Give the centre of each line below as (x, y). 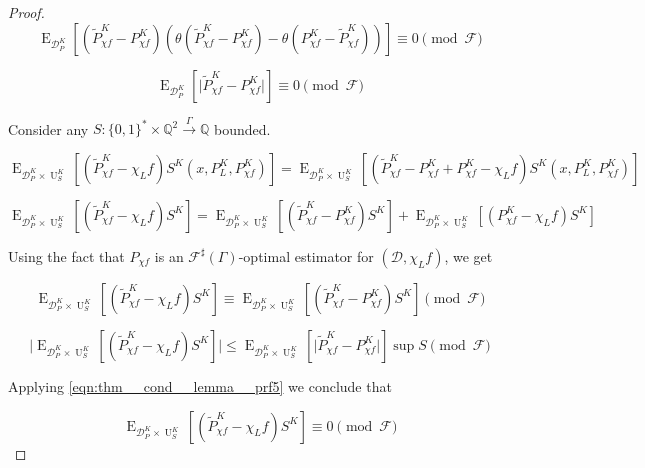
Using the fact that (66, 255)
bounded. (242, 128)
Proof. (26, 12)
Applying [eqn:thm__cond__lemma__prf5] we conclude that (200, 385)
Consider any (48, 128)
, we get (468, 255)
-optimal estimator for (306, 255)
